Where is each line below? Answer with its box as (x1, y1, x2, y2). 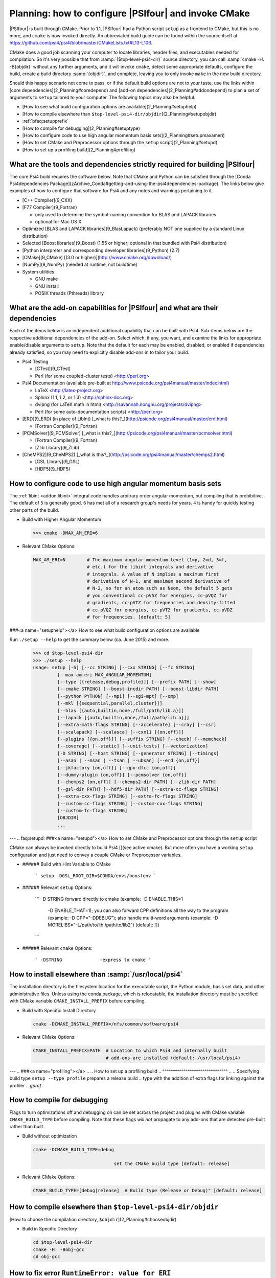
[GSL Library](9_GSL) (35, 459, 80, 465)
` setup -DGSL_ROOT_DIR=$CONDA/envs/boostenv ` (35, 873, 157, 879)
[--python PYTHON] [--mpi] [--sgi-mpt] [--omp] (57, 693, 179, 699)
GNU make (35, 276, 58, 282)
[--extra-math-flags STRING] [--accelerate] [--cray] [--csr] (57, 722, 217, 728)
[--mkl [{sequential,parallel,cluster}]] (57, 700, 163, 706)
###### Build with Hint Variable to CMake (22, 861, 111, 867)
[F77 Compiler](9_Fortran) (22, 204, 77, 211)
